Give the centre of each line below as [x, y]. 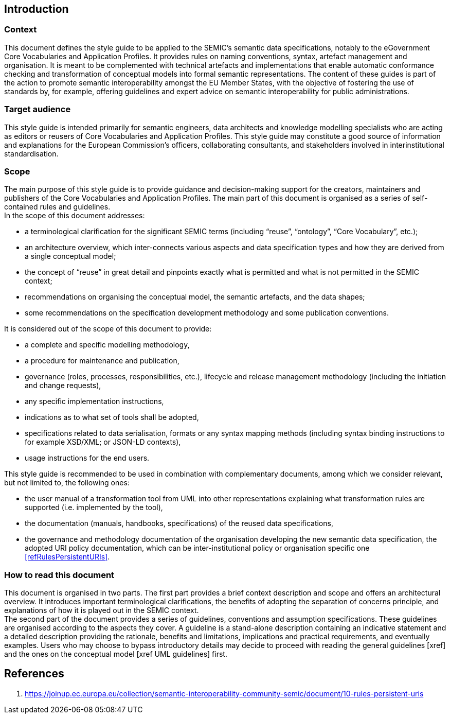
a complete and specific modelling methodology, [107, 345]
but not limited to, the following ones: [67, 483]
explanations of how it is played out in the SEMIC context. [102, 610]
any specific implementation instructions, [94, 401]
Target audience [38, 109]
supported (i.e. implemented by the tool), [94, 507]
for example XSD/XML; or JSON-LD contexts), [103, 442]
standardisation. [31, 153]
